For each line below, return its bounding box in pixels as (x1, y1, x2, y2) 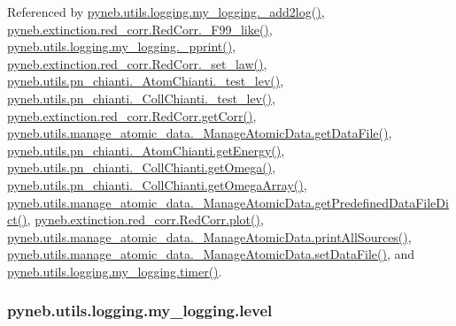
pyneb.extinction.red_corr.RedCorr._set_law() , (7, 54, 267, 72)
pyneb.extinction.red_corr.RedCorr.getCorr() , (7, 106, 257, 125)
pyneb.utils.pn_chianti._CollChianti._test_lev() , (7, 88, 275, 107)
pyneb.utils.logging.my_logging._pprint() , (7, 37, 236, 56)
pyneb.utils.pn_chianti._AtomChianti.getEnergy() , (7, 140, 285, 159)
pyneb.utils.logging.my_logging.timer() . (7, 262, 222, 280)
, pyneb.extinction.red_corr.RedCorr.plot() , (27, 210, 264, 229)
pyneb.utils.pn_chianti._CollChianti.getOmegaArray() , (7, 175, 307, 193)
